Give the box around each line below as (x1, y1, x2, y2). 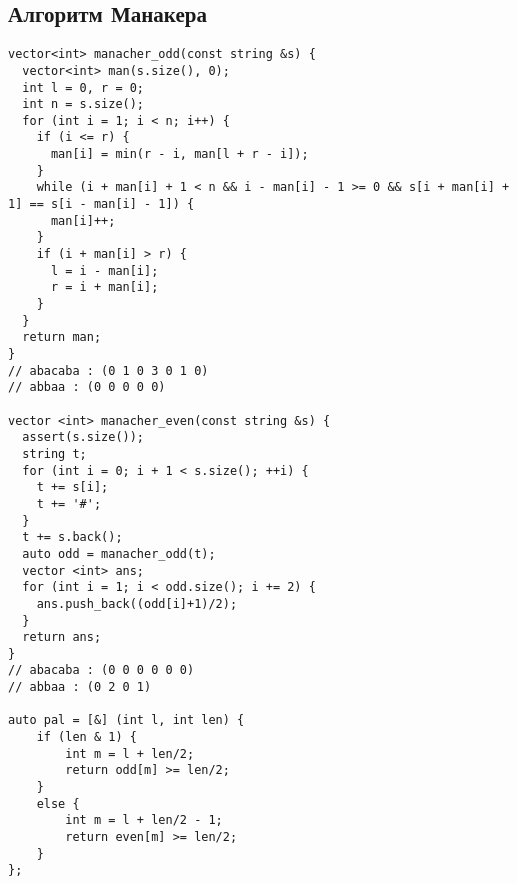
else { (36, 796, 80, 811)
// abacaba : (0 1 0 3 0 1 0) (8, 363, 209, 378)
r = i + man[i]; (50, 280, 159, 295)
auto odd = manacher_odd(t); (22, 546, 216, 561)
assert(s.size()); (22, 430, 145, 445)
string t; (22, 446, 87, 461)
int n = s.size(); (22, 97, 145, 112)
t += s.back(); (22, 530, 123, 545)
